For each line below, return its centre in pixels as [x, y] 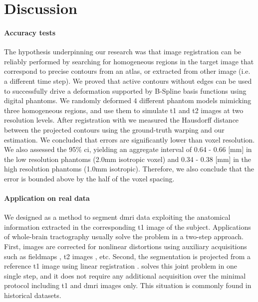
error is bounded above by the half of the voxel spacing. [89, 178]
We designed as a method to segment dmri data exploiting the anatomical [117, 217]
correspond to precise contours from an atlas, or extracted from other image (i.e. [127, 71]
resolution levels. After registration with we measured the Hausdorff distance [122, 120]
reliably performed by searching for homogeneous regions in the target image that [129, 61]
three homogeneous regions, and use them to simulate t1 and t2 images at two [124, 110]
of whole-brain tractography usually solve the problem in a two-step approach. [124, 236]
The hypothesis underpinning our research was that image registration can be [123, 52]
